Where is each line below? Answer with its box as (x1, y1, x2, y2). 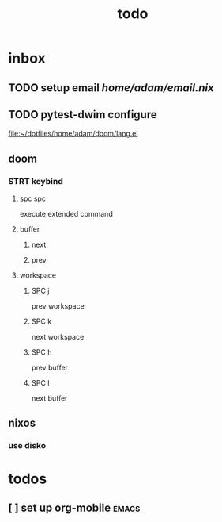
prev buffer (31, 363, 69, 373)
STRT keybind (8, 175, 63, 186)
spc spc (19, 194, 46, 203)
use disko (8, 440, 47, 451)
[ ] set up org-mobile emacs (8, 501, 141, 514)
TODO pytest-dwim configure (8, 108, 157, 121)
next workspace (31, 332, 85, 342)
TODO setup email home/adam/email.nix (8, 81, 215, 94)
